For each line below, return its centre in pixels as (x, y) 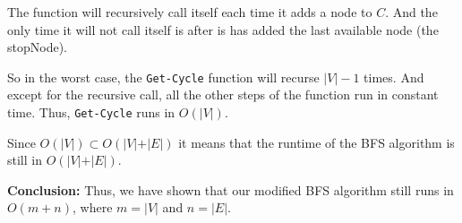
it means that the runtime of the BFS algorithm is (317, 142)
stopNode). (37, 47)
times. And (394, 77)
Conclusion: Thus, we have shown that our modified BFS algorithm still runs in (231, 189)
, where (92, 207)
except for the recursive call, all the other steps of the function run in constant (223, 94)
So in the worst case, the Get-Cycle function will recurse (163, 77)
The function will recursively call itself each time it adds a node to (190, 12)
